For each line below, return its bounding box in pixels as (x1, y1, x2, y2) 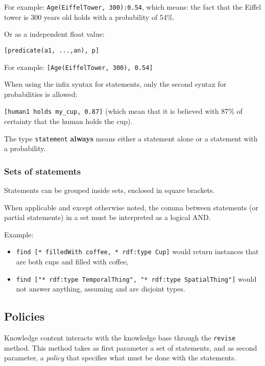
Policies (4, 308, 45, 324)
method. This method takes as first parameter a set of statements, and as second (4, 342, 257, 353)
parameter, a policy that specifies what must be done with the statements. (4, 352, 236, 363)
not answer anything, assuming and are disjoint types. (16, 283, 185, 294)
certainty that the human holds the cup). (4, 116, 133, 126)
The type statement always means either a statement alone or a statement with (4, 133, 258, 143)
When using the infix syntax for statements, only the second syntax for (4, 79, 227, 89)
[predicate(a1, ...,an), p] (4, 46, 100, 54)
